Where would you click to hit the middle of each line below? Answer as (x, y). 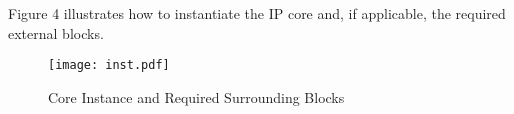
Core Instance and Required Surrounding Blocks (196, 96)
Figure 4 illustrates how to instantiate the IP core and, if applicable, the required (257, 13)
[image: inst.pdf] (109, 65)
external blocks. (56, 32)
